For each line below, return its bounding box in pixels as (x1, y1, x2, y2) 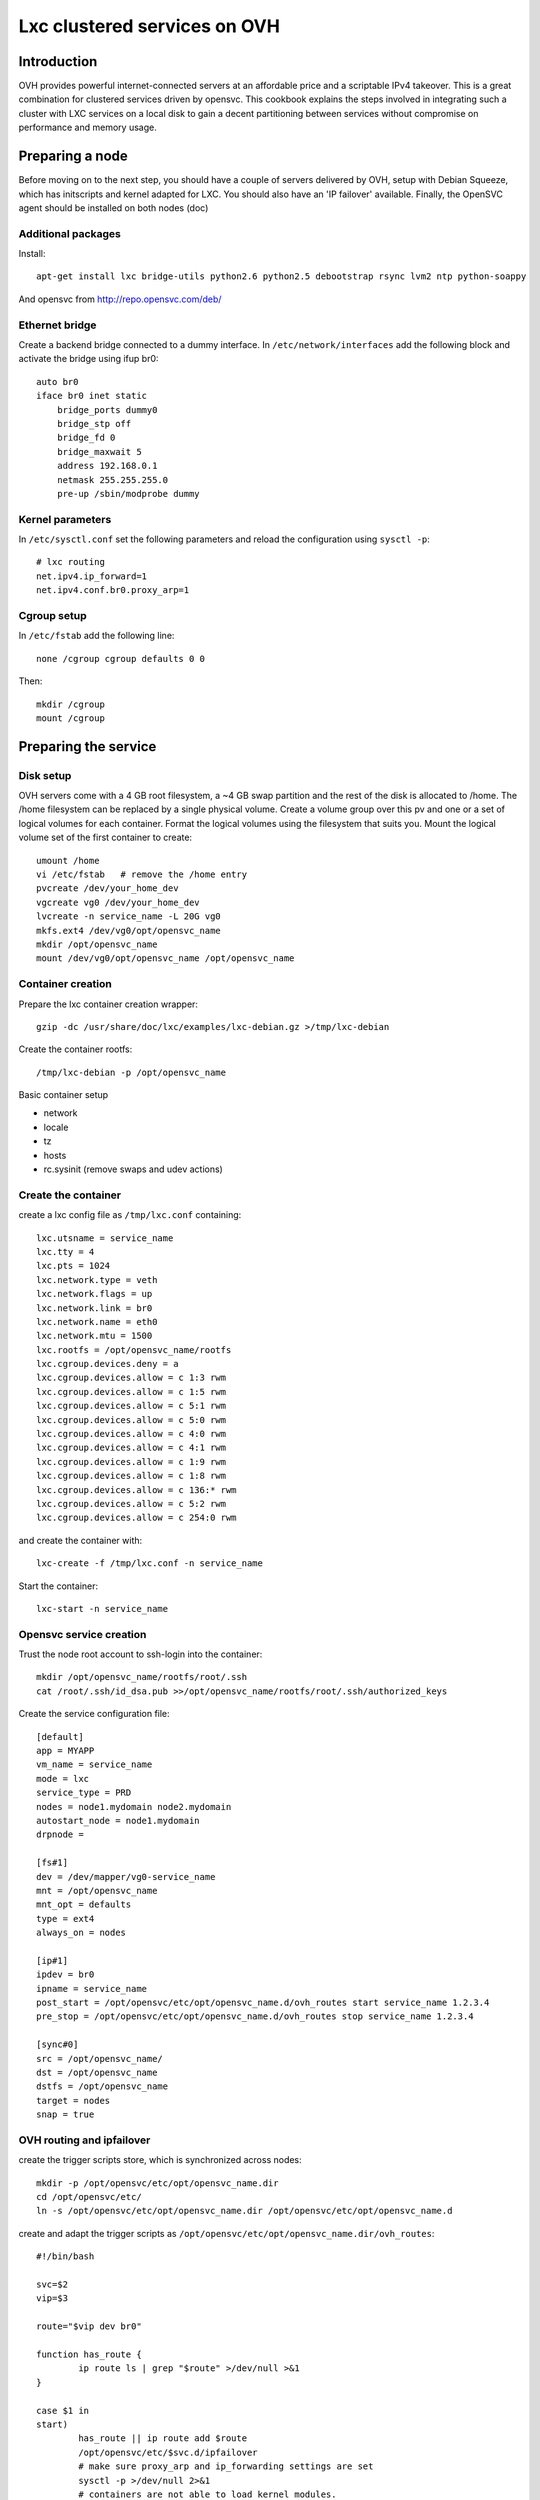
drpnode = (36, 1829, 84, 1840)
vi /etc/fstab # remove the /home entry (36, 869, 248, 880)
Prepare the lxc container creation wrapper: (18, 998, 199, 1010)
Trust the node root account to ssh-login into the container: (18, 1648, 263, 1660)
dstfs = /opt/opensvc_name (36, 2081, 169, 2092)
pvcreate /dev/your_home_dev (36, 883, 179, 894)
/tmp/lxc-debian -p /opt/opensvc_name (36, 1066, 227, 1078)
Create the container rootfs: (18, 1043, 133, 1055)
